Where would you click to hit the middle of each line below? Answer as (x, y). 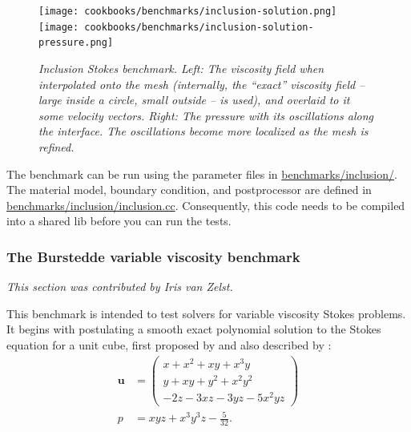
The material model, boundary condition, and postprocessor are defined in (189, 190)
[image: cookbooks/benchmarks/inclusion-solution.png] (188, 11)
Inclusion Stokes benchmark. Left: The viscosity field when (181, 68)
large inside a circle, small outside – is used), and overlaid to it (194, 100)
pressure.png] (76, 43)
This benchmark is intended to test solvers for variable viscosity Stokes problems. (206, 313)
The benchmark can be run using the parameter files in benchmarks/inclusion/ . (202, 174)
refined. (56, 146)
